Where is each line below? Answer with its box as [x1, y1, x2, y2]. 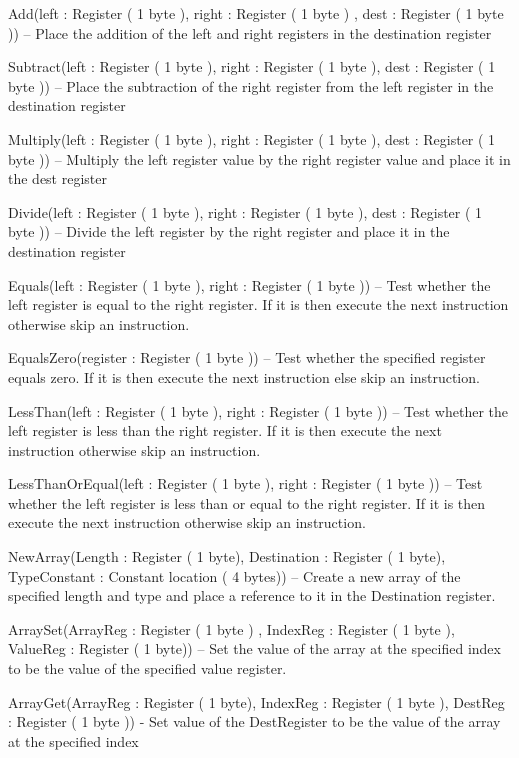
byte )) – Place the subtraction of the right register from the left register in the [8, 75, 494, 96]
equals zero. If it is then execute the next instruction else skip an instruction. [8, 366, 480, 387]
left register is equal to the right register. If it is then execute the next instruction [8, 294, 509, 315]
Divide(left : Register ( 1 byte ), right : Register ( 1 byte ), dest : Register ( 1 [8, 201, 483, 222]
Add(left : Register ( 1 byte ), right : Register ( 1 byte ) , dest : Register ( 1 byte [8, 3, 504, 23]
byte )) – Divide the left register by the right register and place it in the [8, 221, 450, 242]
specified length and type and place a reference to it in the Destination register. [8, 585, 496, 606]
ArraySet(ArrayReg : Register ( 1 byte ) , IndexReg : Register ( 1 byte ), [8, 618, 455, 639]
